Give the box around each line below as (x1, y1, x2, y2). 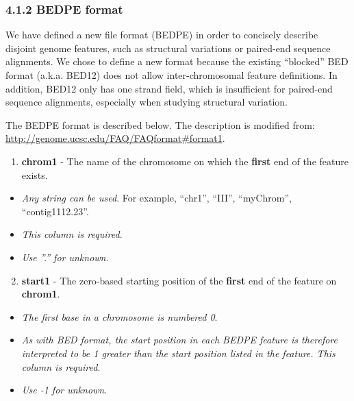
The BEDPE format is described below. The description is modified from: (5, 117, 315, 132)
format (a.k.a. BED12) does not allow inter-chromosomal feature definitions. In (5, 68, 338, 82)
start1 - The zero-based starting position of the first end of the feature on (21, 273, 337, 287)
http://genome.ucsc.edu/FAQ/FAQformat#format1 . (5, 131, 225, 145)
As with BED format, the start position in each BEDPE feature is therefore (21, 332, 338, 347)
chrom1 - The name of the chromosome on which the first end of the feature (21, 154, 349, 168)
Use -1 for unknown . (21, 382, 108, 397)
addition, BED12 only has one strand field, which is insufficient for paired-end (5, 81, 333, 95)
